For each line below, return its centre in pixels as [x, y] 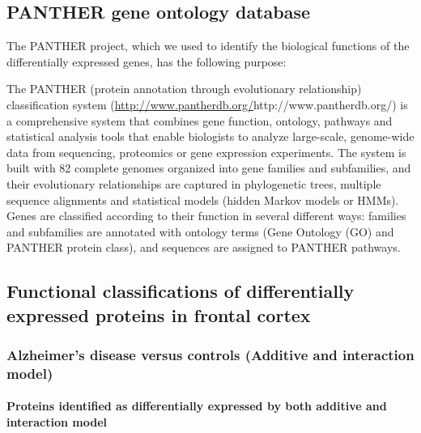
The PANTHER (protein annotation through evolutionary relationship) [184, 89]
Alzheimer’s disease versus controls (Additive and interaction [210, 355]
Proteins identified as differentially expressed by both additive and [197, 406]
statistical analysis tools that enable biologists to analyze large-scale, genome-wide [210, 136]
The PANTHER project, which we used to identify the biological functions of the [208, 46]
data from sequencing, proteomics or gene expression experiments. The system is [206, 152]
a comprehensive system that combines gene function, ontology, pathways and [200, 120]
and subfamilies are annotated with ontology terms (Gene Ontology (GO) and [200, 231]
